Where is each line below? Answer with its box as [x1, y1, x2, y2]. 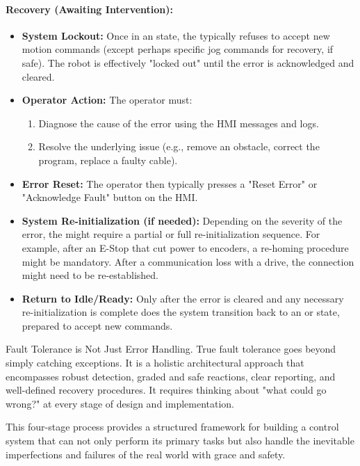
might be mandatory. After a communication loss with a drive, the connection [22, 254, 354, 268]
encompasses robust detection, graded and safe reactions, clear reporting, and [6, 369, 336, 383]
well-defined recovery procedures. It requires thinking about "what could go [6, 383, 327, 397]
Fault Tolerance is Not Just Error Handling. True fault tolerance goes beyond [6, 342, 336, 356]
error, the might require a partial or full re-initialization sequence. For [22, 227, 320, 241]
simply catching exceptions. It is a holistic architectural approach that [6, 355, 304, 370]
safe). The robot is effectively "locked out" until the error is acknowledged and [22, 55, 354, 70]
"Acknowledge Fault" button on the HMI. [22, 190, 198, 204]
